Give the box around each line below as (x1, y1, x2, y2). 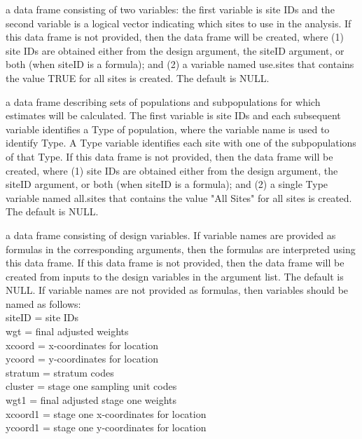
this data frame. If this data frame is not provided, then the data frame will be (6, 255, 344, 270)
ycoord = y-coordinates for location (6, 351, 158, 366)
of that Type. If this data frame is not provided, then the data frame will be (6, 149, 333, 163)
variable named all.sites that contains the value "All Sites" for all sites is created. (6, 190, 352, 205)
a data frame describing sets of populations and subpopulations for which (6, 94, 321, 109)
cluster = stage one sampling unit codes (6, 379, 177, 393)
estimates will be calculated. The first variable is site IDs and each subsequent (6, 108, 341, 123)
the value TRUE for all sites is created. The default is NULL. (6, 70, 270, 85)
